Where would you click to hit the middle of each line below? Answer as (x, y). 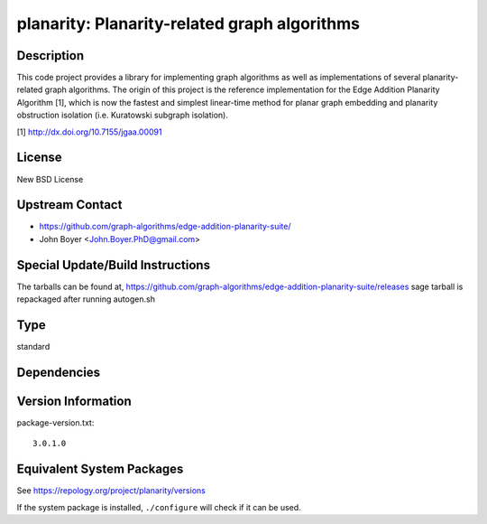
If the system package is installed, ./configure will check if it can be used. (159, 507)
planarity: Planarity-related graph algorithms (188, 23)
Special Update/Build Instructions (114, 265)
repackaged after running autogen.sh (86, 299)
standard (33, 347)
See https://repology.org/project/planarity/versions (111, 491)
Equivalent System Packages (100, 469)
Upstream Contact (69, 205)
